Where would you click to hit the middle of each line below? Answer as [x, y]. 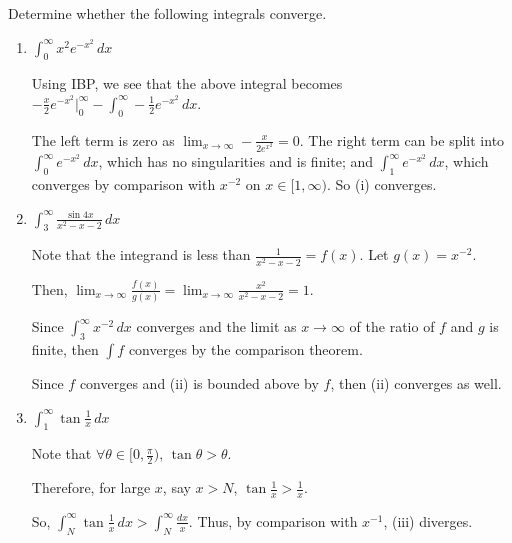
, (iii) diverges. [428, 520]
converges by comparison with [123, 183]
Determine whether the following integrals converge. [167, 13]
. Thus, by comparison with [273, 520]
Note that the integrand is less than [141, 254]
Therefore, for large [91, 487]
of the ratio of [392, 326]
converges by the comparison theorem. [245, 348]
